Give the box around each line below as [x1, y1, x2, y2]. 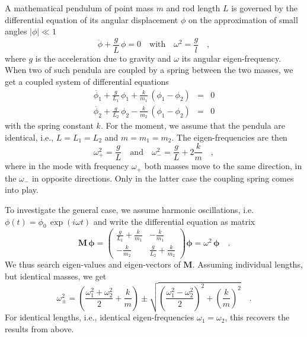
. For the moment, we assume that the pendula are [100, 119, 286, 132]
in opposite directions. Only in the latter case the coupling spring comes [31, 171, 294, 184]
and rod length [166, 2, 220, 14]
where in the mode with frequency [5, 160, 129, 172]
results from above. [5, 323, 74, 335]
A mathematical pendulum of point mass [5, 2, 153, 14]
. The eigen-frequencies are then [171, 131, 287, 143]
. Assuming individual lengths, [192, 258, 303, 271]
